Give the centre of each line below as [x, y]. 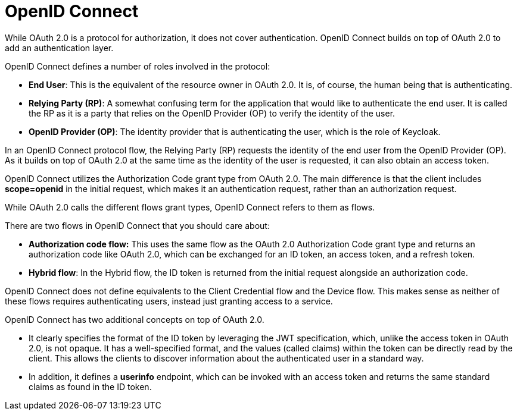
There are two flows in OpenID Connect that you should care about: [137, 225]
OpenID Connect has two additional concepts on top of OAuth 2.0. [135, 319]
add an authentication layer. [59, 48]
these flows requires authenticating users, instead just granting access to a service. [169, 301]
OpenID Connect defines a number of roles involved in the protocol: [138, 66]
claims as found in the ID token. [90, 386]
